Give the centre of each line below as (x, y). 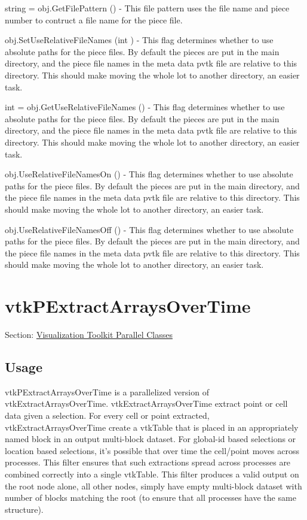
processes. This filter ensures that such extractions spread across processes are (148, 462)
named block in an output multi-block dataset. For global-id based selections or (151, 439)
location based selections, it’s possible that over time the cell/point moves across (152, 450)
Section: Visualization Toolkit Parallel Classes (89, 334)
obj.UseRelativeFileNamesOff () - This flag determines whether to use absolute (149, 229)
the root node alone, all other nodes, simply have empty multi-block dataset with (153, 486)
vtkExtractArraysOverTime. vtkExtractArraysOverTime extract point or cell (146, 403)
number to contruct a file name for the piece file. (94, 19)
